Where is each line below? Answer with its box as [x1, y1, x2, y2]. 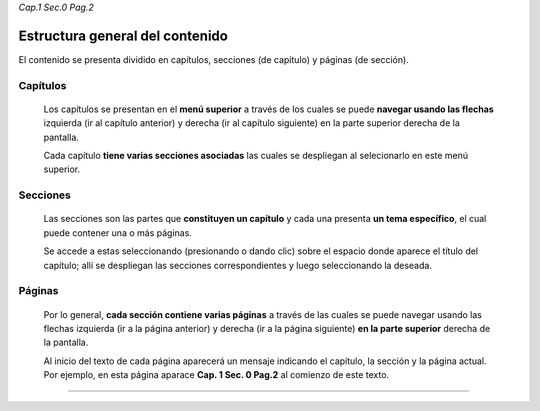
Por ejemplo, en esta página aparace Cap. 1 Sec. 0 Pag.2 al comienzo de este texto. [43, 369, 390, 381]
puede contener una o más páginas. [43, 226, 192, 239]
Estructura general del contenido [18, 27, 229, 44]
